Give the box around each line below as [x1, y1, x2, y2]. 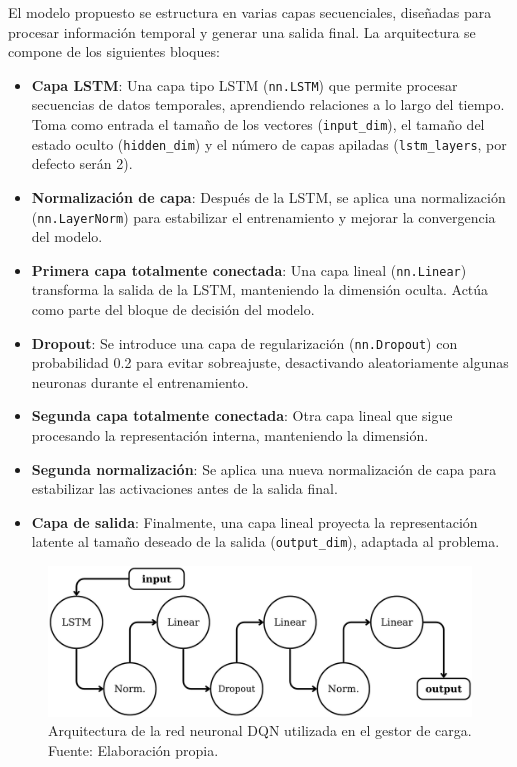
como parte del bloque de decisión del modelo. [31, 299, 315, 320]
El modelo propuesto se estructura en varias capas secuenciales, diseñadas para [8, 2, 492, 22]
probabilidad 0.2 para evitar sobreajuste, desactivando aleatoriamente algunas [31, 352, 509, 373]
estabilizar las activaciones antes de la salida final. [31, 478, 338, 499]
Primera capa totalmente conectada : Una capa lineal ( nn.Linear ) [31, 259, 467, 280]
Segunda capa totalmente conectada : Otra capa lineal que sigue [31, 405, 453, 426]
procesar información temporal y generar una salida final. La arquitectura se [8, 21, 476, 42]
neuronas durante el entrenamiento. [31, 371, 249, 392]
